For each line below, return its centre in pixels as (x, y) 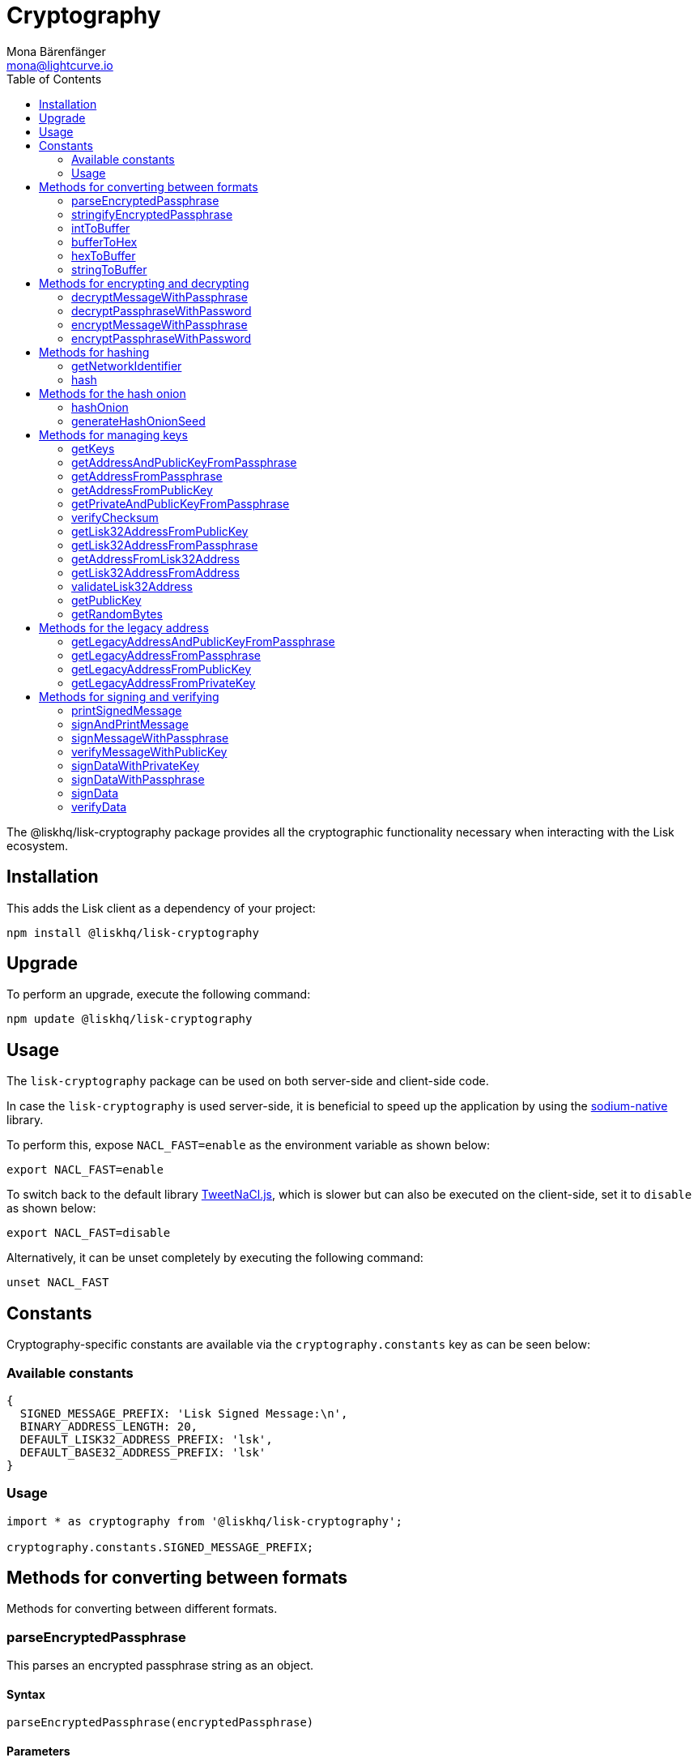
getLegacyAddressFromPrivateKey (164, 682)
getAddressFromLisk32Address (156, 558)
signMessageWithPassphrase (150, 738)
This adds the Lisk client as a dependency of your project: (161, 908)
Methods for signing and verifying (129, 696)
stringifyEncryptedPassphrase (152, 214)
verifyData (99, 806)
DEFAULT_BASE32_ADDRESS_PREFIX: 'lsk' (143, 1452)
